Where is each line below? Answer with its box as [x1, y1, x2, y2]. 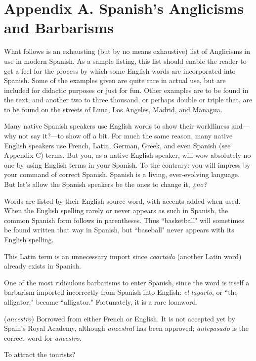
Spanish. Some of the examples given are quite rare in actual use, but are [4, 75, 226, 86]
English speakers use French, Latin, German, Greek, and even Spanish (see [4, 140, 231, 150]
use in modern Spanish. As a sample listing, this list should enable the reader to [4, 55, 247, 66]
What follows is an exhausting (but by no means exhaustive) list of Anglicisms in [4, 46, 251, 56]
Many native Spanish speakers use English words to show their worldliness [4, 121, 229, 131]
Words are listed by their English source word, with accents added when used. [4, 195, 241, 206]
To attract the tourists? [4, 349, 76, 360]
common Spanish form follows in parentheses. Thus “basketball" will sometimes [4, 215, 244, 225]
